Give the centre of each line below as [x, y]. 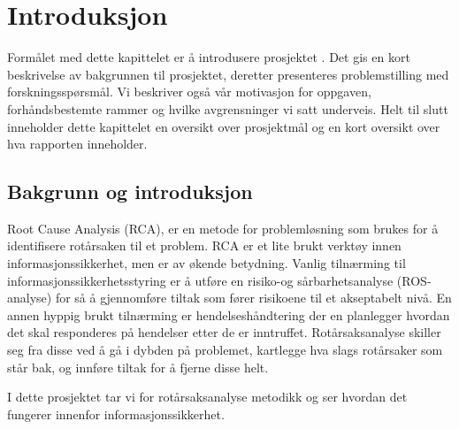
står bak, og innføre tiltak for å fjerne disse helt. [138, 367]
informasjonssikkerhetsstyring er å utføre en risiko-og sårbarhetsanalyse [200, 280]
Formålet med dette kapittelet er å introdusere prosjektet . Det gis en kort [209, 57]
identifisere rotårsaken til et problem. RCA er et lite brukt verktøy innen [204, 245]
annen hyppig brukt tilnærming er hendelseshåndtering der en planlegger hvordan [229, 314]
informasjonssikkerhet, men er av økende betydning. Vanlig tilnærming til [207, 263]
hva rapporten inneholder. [77, 144]
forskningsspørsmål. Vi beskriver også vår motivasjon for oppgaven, [189, 92]
